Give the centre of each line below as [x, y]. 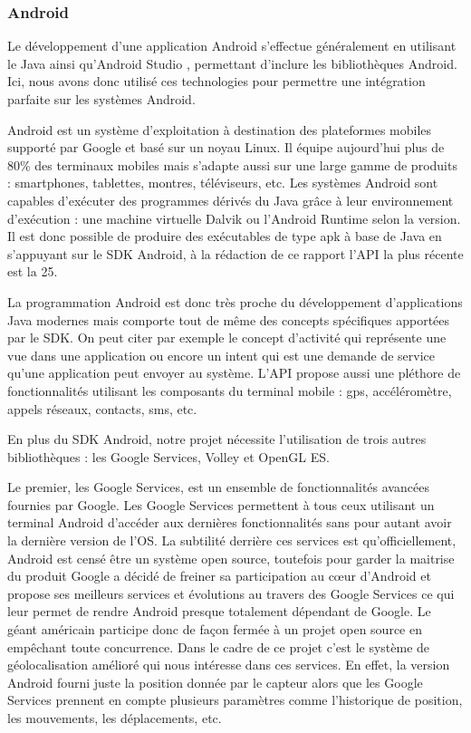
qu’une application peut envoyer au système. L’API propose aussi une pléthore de [234, 373]
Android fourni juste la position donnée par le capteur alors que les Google [215, 682]
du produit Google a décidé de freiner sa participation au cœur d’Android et [219, 576]
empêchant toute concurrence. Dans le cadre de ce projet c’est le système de [219, 646]
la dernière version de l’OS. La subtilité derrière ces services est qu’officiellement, [232, 540]
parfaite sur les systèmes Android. [101, 99]
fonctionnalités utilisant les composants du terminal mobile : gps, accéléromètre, [230, 390]
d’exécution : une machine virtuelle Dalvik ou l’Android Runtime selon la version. [234, 218]
